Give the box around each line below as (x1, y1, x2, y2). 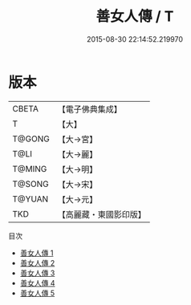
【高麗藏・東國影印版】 (57, 209, 146, 220)
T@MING (12, 163, 47, 174)
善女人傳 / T (95, 7, 174, 26)
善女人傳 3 (19, 268, 55, 278)
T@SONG (12, 178, 50, 189)
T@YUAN (12, 193, 49, 205)
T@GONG (12, 133, 50, 144)
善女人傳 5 (19, 288, 55, 298)
